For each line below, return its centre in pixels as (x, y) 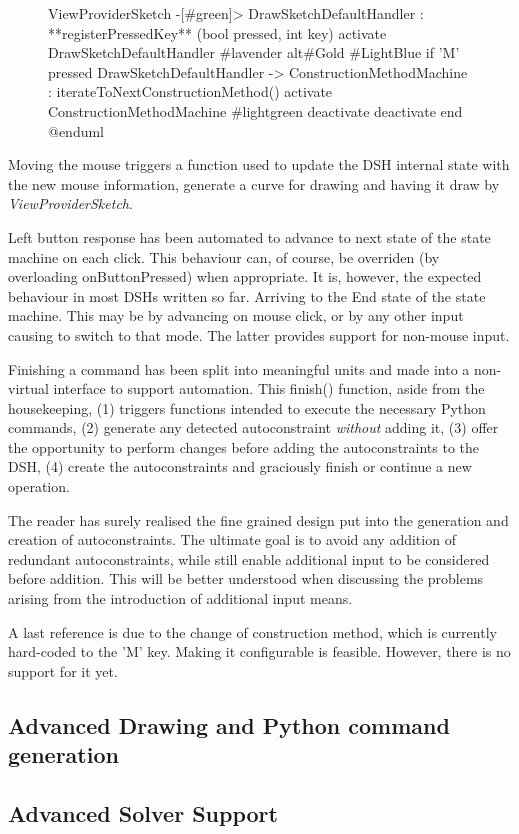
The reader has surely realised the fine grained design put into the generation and (258, 519)
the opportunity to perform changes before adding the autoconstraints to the (244, 446)
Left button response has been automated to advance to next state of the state (249, 236)
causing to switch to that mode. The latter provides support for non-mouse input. (259, 334)
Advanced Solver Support (143, 812)
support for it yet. (63, 670)
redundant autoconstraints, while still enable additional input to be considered (249, 558)
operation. (39, 486)
